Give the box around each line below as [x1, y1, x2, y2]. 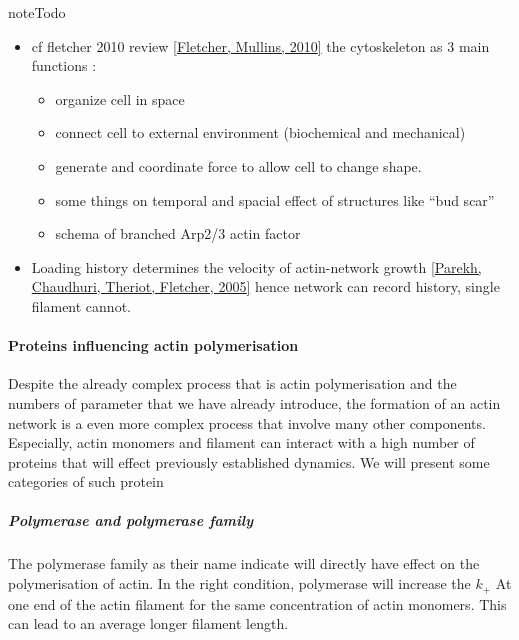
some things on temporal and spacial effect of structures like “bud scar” [55, 189, 495, 210]
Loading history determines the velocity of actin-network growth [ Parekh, [31, 256, 482, 277]
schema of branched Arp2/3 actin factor [55, 223, 301, 244]
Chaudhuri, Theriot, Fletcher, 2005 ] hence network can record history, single [31, 276, 500, 297]
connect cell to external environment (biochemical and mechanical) [55, 122, 466, 143]
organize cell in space [55, 88, 185, 109]
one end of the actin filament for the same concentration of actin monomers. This [8, 593, 507, 614]
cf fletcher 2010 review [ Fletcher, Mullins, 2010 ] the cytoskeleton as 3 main [31, 35, 490, 56]
